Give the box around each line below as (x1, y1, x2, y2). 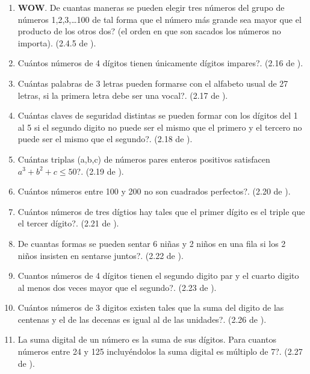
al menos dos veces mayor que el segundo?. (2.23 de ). (17, 281, 217, 293)
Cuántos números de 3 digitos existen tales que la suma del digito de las (17, 301, 284, 314)
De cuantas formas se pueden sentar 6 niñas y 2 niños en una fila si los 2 (17, 237, 286, 249)
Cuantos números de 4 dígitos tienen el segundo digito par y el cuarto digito (17, 269, 299, 282)
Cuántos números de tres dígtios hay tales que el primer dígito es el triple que (17, 205, 305, 217)
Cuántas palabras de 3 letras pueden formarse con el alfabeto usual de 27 (17, 76, 288, 89)
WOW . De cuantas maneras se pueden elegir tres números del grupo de (17, 1, 285, 13)
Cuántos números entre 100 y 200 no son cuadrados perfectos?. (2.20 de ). (17, 185, 291, 198)
